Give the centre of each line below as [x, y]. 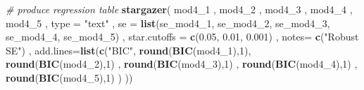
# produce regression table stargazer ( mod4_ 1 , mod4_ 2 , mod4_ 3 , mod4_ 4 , [179, 9]
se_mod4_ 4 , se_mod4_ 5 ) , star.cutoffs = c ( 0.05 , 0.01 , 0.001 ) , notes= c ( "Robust [182, 37]
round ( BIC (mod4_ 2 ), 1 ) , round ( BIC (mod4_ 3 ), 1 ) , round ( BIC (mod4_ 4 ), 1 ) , [182, 64]
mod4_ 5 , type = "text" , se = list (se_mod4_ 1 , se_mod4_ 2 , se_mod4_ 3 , [168, 23]
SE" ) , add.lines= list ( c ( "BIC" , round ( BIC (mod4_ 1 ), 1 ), [128, 50]
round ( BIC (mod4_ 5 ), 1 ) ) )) [69, 77]
